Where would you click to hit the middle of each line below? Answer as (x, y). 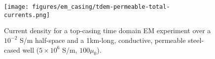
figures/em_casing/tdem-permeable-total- (101, 7)
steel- (196, 40)
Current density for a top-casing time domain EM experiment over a (107, 30)
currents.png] (27, 15)
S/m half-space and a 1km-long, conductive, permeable (103, 40)
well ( (31, 49)
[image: (17, 7)
